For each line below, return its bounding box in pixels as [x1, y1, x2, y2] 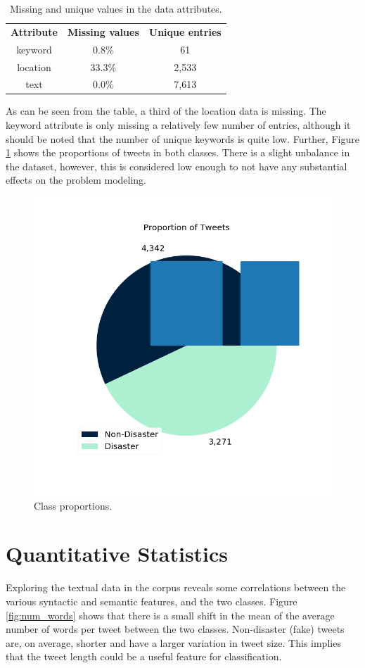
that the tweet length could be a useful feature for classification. [6, 649, 282, 664]
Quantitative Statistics [6, 539, 229, 568]
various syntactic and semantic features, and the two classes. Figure [6, 593, 297, 608]
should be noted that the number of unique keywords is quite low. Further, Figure [6, 131, 359, 146]
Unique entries [148, 24, 222, 39]
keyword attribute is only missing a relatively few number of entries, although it [6, 118, 351, 132]
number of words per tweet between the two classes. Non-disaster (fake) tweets [6, 622, 345, 636]
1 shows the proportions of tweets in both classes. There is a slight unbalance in [6, 145, 350, 160]
